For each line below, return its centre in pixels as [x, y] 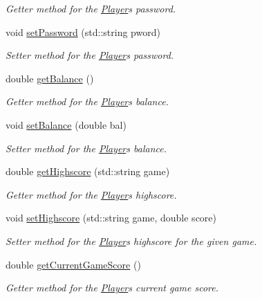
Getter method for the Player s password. [91, 8]
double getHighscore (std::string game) [88, 171]
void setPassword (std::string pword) [83, 31]
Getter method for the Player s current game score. [112, 288]
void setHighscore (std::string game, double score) [111, 218]
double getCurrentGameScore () [73, 264]
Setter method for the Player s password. [90, 55]
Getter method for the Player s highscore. [91, 194]
